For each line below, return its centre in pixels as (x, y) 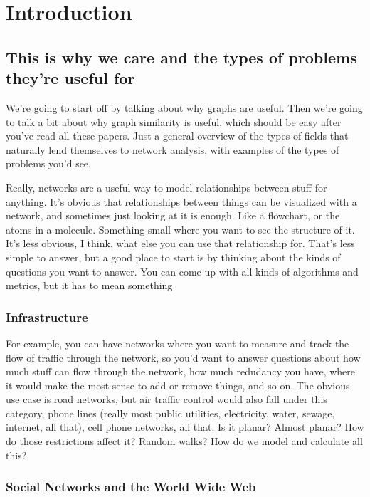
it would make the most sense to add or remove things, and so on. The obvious (178, 385)
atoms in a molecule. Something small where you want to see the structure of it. (180, 229)
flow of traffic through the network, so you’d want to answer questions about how (183, 357)
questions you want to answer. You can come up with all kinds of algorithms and (182, 271)
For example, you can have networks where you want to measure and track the (178, 343)
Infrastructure (47, 316)
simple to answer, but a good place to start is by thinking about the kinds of (173, 257)
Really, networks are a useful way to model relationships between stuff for (166, 187)
